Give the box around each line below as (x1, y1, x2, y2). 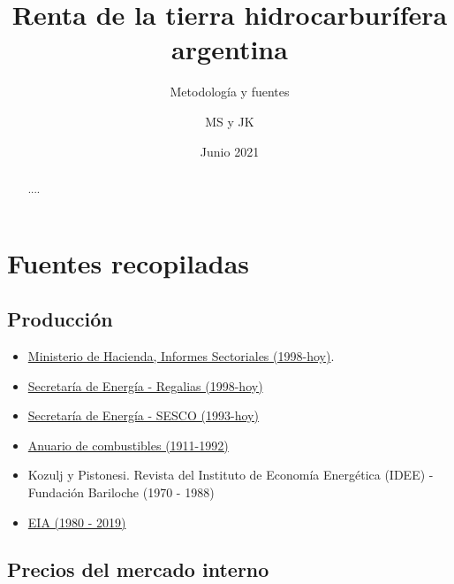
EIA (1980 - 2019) (27, 512, 126, 531)
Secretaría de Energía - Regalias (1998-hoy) (27, 376, 263, 395)
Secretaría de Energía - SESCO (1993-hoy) (27, 406, 259, 425)
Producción (7, 305, 113, 333)
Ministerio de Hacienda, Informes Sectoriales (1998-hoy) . (27, 346, 335, 365)
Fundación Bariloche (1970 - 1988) (27, 482, 215, 501)
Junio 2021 (200, 142, 260, 160)
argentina (171, 31, 288, 67)
